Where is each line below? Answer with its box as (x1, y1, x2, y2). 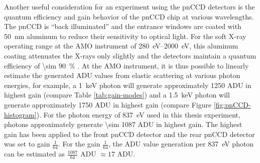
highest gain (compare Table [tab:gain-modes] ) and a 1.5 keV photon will (4, 89, 230, 100)
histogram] (4, 109, 37, 119)
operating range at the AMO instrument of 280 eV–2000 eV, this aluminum (4, 40, 238, 51)
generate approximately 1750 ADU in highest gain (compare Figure (4, 99, 212, 109)
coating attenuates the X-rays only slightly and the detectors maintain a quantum (4, 50, 256, 60)
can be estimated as (4, 148, 65, 159)
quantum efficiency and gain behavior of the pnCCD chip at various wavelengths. (4, 11, 254, 21)
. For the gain (58, 138, 100, 149)
